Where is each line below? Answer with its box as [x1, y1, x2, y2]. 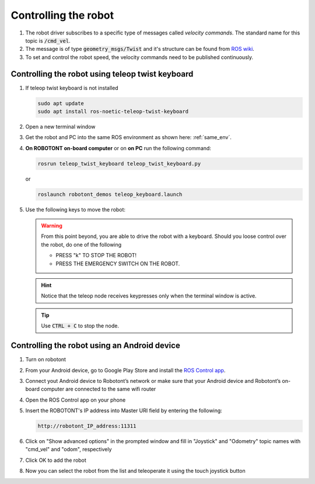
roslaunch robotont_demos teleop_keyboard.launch [37, 191, 183, 198]
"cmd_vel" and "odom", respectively [25, 446, 112, 453]
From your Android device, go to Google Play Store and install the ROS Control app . [25, 367, 226, 374]
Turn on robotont [25, 356, 66, 363]
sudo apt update [37, 100, 85, 106]
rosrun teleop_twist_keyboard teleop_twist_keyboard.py [37, 160, 201, 167]
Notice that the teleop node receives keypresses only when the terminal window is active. [41, 292, 257, 299]
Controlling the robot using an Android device [10, 341, 180, 351]
